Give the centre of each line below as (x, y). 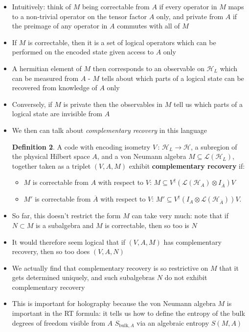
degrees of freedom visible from (58, 322)
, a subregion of (214, 146)
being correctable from (116, 6)
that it (229, 268)
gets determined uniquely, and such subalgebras (83, 277)
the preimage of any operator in (60, 26)
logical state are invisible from (57, 114)
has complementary (192, 242)
